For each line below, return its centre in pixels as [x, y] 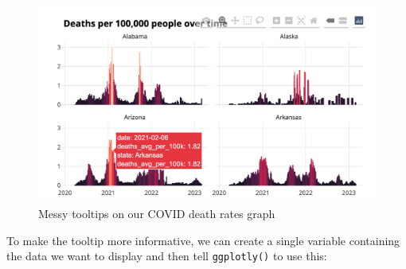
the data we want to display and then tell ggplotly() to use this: [167, 256]
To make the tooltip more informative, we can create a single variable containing [203, 240]
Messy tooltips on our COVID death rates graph [157, 213]
